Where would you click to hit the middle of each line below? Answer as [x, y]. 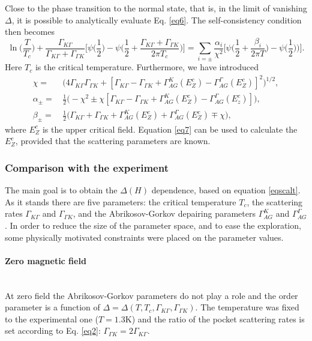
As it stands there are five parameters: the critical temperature [121, 201]
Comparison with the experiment [87, 167]
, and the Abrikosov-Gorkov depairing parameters [164, 213]
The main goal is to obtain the [61, 190]
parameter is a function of [52, 307]
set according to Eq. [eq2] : [53, 330]
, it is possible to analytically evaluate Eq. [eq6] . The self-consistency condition [157, 20]
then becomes [30, 32]
